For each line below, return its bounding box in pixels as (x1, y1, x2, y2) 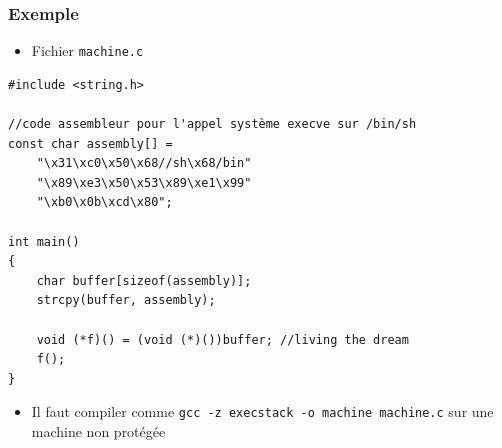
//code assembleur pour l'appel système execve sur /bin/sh (8, 117, 417, 132)
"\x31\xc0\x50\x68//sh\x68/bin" (36, 156, 252, 171)
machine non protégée (31, 421, 166, 442)
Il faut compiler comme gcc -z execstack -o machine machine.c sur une (31, 401, 494, 422)
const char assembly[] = (8, 136, 173, 151)
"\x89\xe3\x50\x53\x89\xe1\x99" (36, 175, 252, 190)
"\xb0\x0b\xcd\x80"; (36, 195, 173, 210)
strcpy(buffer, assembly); (36, 293, 216, 308)
